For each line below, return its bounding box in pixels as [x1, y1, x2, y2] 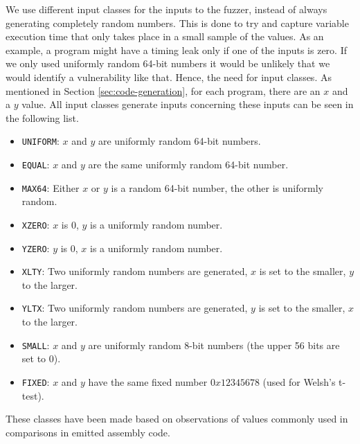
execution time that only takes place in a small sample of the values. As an [6, 29, 324, 44]
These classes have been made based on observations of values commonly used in [6, 411, 348, 426]
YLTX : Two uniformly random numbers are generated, [21, 301, 248, 315]
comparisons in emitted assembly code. [6, 425, 170, 439]
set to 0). [21, 351, 61, 366]
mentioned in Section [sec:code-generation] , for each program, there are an [6, 83, 321, 98]
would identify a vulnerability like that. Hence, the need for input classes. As [6, 69, 332, 84]
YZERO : [21, 240, 50, 255]
